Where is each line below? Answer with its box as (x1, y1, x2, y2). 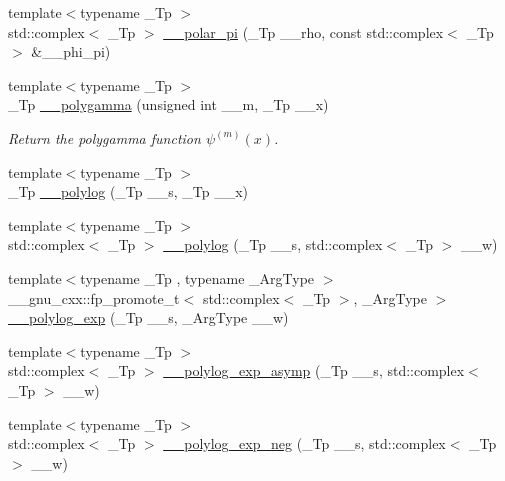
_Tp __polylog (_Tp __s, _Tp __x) (8, 181, 249, 202)
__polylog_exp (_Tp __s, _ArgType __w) (8, 307, 289, 328)
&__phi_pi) (31, 41, 111, 62)
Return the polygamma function (8, 127, 201, 148)
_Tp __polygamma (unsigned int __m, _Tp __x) (8, 94, 329, 115)
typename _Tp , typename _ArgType (80, 267, 315, 288)
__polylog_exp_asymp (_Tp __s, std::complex (163, 360, 465, 381)
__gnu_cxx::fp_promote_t (8, 287, 180, 308)
